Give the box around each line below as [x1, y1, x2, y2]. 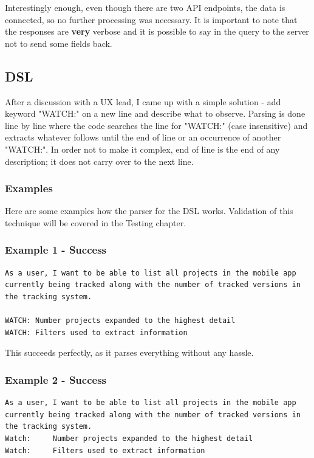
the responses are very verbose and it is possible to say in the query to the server [5, 25, 309, 38]
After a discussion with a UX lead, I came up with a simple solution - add [5, 95, 281, 108]
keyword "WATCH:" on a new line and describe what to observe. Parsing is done [5, 107, 305, 120]
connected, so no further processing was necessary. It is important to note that [5, 13, 298, 26]
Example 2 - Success [5, 372, 106, 387]
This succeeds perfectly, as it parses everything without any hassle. [5, 346, 254, 359]
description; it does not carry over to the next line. [5, 154, 194, 167]
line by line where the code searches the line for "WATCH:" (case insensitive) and [5, 119, 308, 131]
